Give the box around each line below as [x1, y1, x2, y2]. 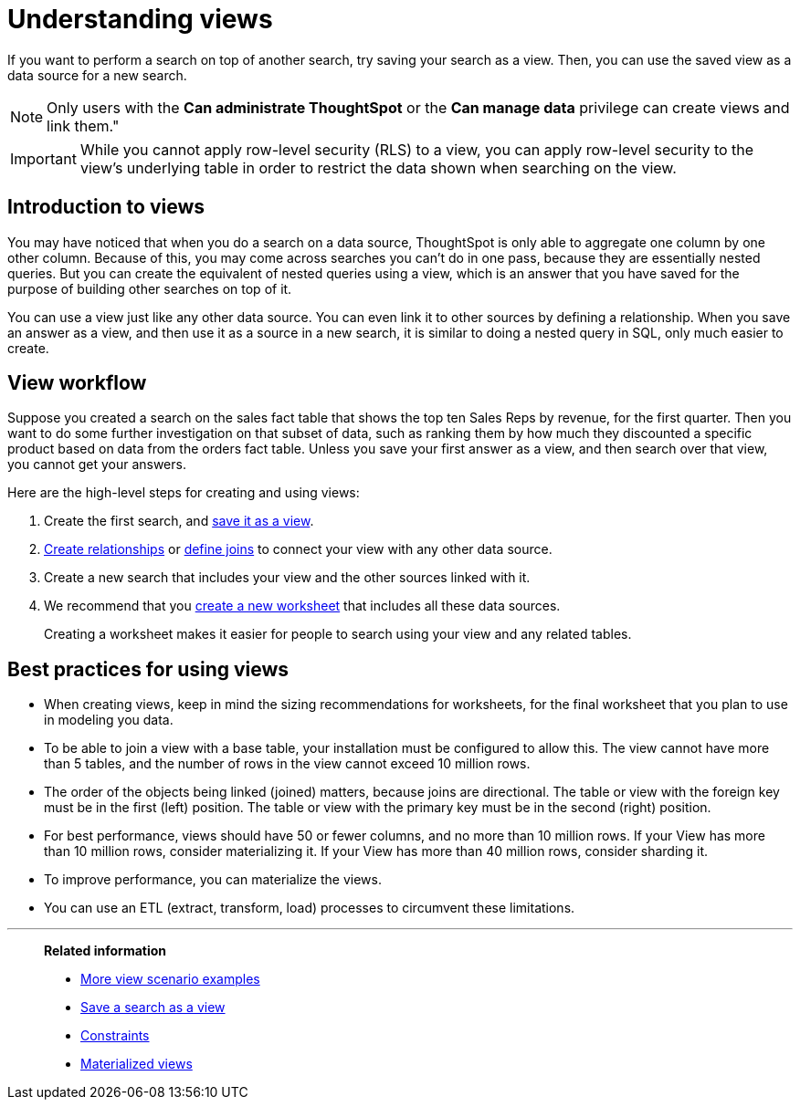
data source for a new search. [7, 67, 187, 83]
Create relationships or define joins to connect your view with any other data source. [44, 541, 553, 558]
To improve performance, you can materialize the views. [44, 872, 382, 888]
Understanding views [7, 4, 273, 35]
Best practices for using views [7, 657, 289, 681]
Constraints [80, 1028, 150, 1044]
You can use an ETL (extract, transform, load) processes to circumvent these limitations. [44, 900, 575, 916]
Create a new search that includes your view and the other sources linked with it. [44, 569, 531, 586]
